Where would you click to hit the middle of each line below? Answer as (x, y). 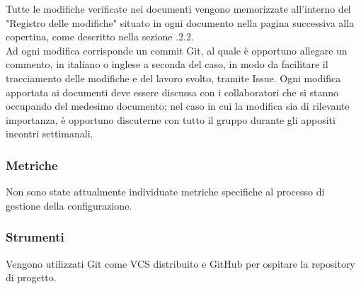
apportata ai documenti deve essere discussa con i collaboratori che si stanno (172, 92)
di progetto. (31, 277)
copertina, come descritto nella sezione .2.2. (100, 36)
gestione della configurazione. (69, 205)
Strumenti (35, 237)
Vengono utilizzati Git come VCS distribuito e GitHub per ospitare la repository (180, 263)
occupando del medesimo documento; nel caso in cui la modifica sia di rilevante (178, 106)
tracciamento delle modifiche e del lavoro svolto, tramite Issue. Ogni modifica (173, 78)
